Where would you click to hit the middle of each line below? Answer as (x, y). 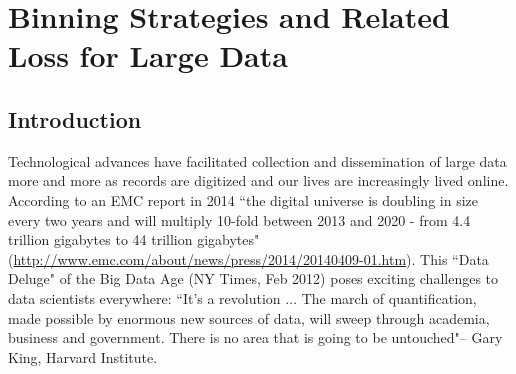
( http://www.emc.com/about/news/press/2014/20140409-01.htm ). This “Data (248, 258)
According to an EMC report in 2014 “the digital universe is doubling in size (243, 199)
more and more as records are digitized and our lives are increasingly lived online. (258, 180)
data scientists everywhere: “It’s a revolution (144, 297)
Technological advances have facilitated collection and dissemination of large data (257, 160)
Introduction (75, 118)
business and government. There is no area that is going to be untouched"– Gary (255, 337)
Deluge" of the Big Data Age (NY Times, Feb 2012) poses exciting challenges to (253, 278)
